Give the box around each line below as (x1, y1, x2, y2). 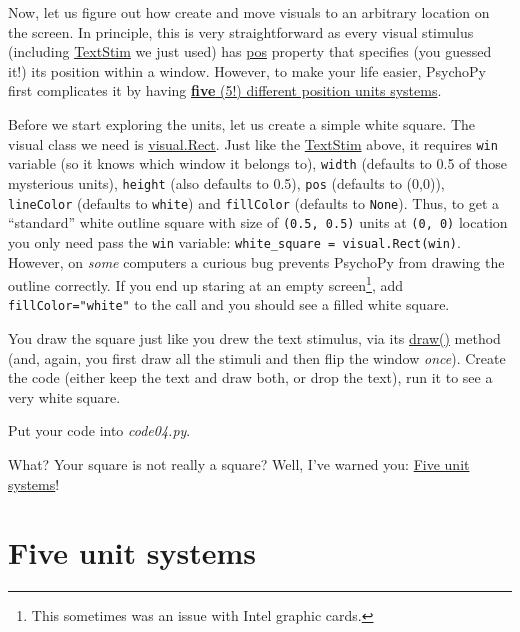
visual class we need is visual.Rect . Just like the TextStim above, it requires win (8, 133, 498, 154)
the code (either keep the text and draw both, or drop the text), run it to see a (8, 367, 493, 388)
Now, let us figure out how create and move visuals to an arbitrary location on (8, 2, 490, 22)
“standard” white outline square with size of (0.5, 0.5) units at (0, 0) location (8, 212, 508, 233)
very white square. (8, 386, 121, 407)
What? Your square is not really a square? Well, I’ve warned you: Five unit (8, 453, 470, 474)
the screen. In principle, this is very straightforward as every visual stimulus (8, 21, 474, 42)
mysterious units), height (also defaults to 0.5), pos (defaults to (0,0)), (8, 172, 445, 193)
